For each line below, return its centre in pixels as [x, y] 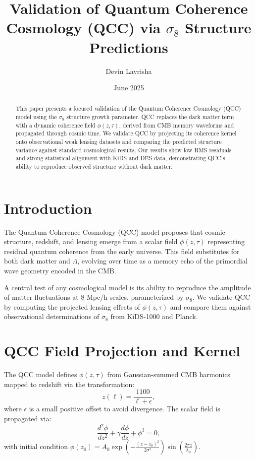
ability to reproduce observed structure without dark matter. [94, 166]
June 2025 [129, 88]
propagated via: [28, 418]
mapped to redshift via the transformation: [69, 384]
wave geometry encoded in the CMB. [60, 271]
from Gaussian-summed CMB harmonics [169, 374]
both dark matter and [37, 261]
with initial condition [36, 446]
